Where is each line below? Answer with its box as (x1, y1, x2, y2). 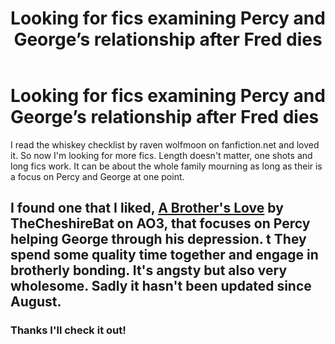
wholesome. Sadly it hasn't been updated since (10, 278, 312, 295)
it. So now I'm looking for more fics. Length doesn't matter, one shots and (10, 149, 313, 161)
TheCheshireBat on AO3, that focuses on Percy (10, 215, 311, 232)
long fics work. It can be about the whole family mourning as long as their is (10, 160, 323, 172)
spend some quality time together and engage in (10, 247, 319, 264)
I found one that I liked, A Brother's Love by (10, 200, 284, 217)
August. (10, 293, 62, 311)
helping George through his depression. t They (10, 231, 307, 248)
